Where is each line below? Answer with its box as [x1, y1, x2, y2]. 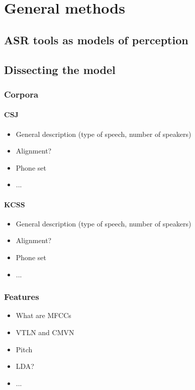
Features [4, 290, 39, 303]
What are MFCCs [16, 310, 71, 321]
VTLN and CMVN [16, 327, 74, 337]
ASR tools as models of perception [4, 32, 188, 47]
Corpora [4, 88, 39, 100]
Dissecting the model [4, 61, 116, 77]
